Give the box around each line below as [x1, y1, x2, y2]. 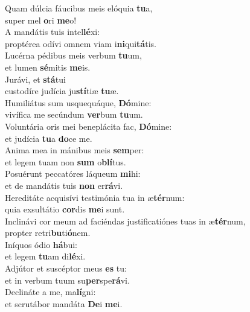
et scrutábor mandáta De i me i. [5, 297, 123, 310]
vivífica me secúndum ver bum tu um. [5, 108, 143, 121]
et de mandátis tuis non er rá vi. [5, 179, 123, 191]
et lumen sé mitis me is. [5, 60, 91, 73]
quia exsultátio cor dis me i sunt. [5, 203, 125, 215]
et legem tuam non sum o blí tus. [5, 155, 126, 168]
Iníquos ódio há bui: [5, 238, 77, 250]
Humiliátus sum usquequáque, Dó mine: [5, 96, 152, 109]
